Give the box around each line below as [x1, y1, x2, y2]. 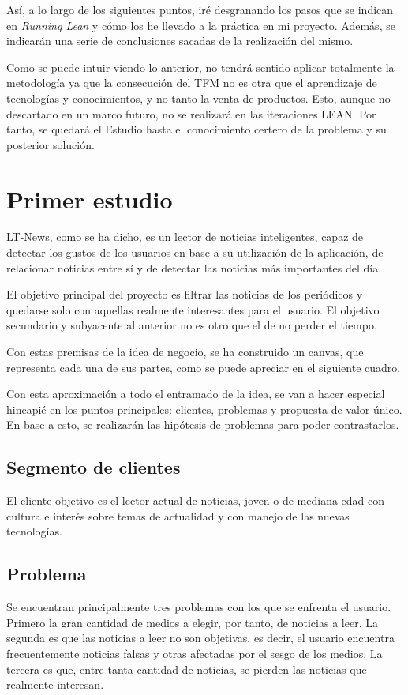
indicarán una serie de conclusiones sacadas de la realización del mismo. [6, 32, 354, 49]
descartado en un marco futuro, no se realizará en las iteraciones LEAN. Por [6, 105, 376, 122]
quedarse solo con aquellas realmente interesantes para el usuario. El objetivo [6, 301, 380, 317]
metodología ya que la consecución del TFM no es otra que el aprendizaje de [6, 74, 377, 91]
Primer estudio [6, 182, 173, 215]
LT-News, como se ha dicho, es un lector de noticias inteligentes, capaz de [6, 228, 364, 245]
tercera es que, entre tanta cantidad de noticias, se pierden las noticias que [6, 660, 367, 677]
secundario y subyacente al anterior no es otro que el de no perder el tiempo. [6, 317, 377, 333]
